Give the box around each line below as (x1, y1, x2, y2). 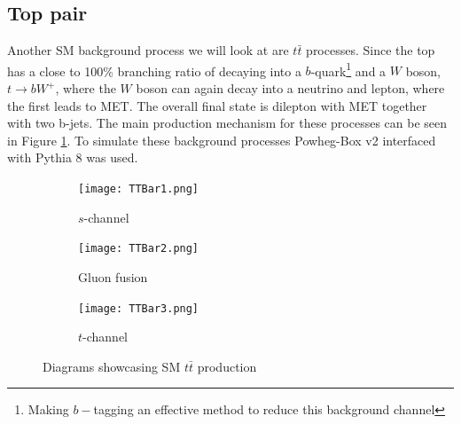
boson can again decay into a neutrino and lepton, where (136, 79, 445, 98)
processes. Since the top (306, 41, 435, 59)
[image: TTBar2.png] (78, 242, 199, 255)
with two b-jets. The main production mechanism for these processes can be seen (7, 114, 448, 132)
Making (27, 400, 69, 419)
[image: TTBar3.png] (78, 302, 199, 315)
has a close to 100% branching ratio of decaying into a (7, 61, 301, 80)
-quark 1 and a (310, 59, 387, 80)
